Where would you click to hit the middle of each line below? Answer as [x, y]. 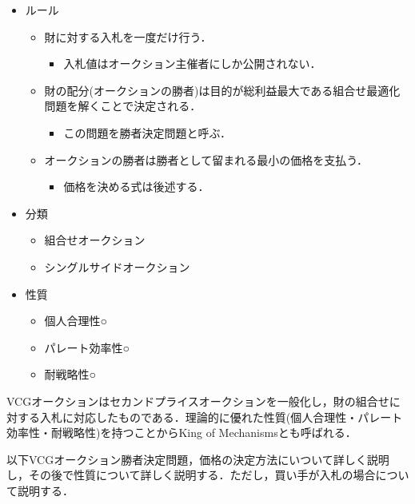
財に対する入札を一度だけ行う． [128, 36]
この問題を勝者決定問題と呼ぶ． [148, 132]
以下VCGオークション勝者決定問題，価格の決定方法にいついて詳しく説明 [198, 459]
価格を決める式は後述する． [136, 187]
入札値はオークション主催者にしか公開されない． [192, 63]
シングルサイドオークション [117, 266]
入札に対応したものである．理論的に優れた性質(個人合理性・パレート [221, 417]
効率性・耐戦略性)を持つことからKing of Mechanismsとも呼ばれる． [182, 433]
